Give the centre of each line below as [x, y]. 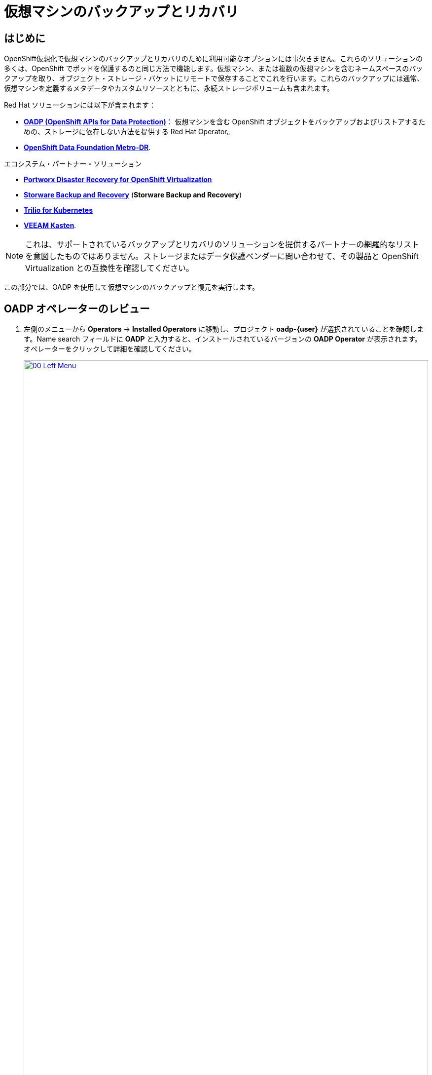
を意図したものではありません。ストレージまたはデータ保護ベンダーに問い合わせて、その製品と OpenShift [222, 256]
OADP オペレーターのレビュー [77, 308]
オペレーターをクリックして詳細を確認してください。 [110, 349]
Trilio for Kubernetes [58, 210]
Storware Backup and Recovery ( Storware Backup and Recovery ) [133, 195]
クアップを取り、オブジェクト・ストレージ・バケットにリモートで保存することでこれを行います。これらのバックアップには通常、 [214, 78]
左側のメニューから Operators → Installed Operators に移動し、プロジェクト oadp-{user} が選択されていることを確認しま [224, 329]
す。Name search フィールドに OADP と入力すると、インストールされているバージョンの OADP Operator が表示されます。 [223, 339]
